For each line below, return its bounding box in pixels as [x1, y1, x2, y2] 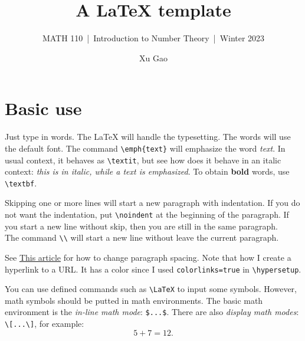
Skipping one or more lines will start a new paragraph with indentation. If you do [5, 196, 300, 209]
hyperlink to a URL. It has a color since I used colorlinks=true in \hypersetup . [5, 263, 301, 275]
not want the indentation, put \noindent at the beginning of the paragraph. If [5, 208, 289, 220]
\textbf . [5, 176, 37, 189]
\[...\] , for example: [5, 317, 84, 330]
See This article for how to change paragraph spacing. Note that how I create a [5, 251, 291, 263]
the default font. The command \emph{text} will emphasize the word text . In [5, 142, 286, 154]
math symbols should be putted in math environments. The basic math [5, 294, 263, 306]
